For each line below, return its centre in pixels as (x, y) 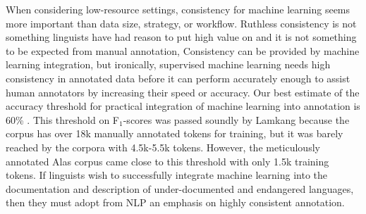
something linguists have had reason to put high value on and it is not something (181, 37)
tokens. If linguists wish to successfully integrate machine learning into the (166, 175)
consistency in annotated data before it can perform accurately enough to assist (178, 78)
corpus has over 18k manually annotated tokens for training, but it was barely (175, 133)
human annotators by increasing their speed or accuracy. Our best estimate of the (183, 92)
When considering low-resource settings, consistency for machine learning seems (178, 9)
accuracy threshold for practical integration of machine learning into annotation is (183, 106)
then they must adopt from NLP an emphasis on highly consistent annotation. (175, 202)
